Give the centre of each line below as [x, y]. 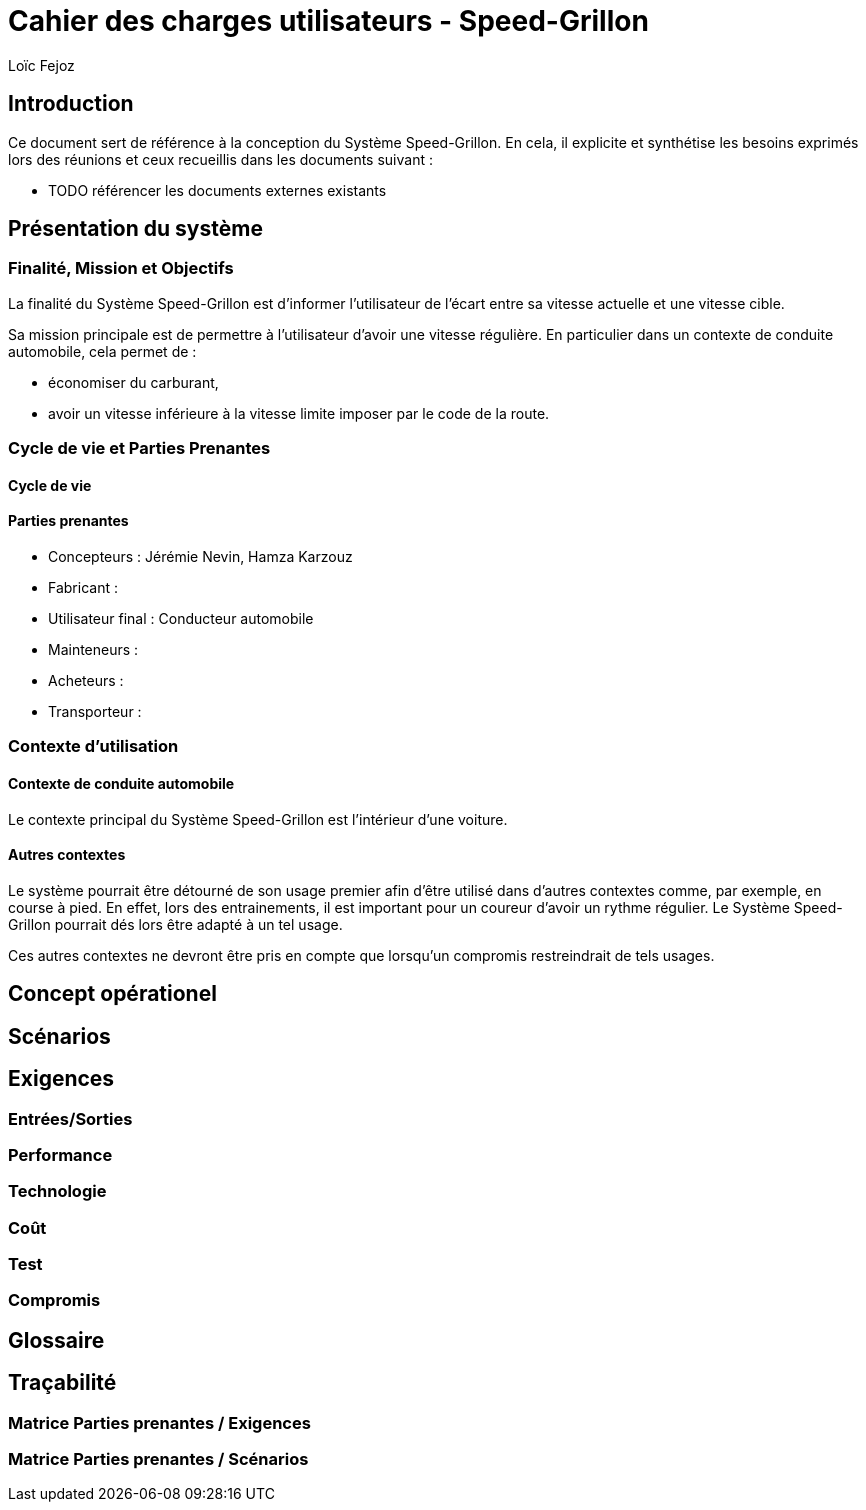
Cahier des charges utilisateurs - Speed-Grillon [328, 21]
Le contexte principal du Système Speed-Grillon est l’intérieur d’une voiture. [258, 819]
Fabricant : [83, 588]
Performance [60, 1154]
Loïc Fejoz [41, 65]
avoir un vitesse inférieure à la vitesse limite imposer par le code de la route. [299, 413]
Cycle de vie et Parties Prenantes [139, 448]
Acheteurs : [86, 681]
